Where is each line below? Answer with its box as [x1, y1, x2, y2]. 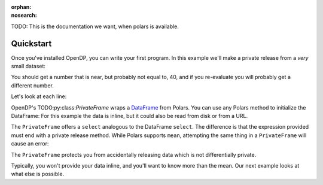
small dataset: [11, 63, 46, 70]
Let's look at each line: [11, 93, 67, 100]
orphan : [11, 4, 32, 10]
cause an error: [11, 140, 49, 147]
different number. [11, 81, 54, 89]
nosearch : [11, 12, 37, 19]
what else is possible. [11, 171, 65, 178]
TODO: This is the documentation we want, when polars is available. [11, 23, 179, 30]
